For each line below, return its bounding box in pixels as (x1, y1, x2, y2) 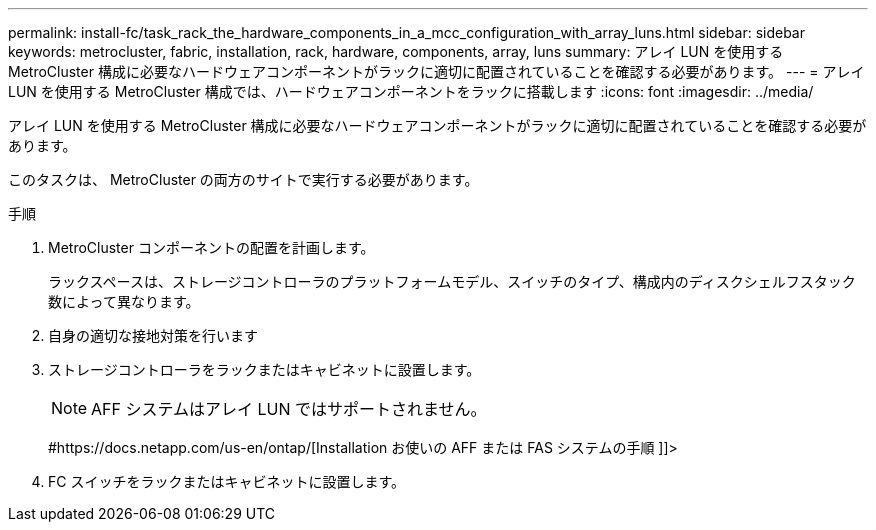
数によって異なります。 (48, 293, 200, 310)
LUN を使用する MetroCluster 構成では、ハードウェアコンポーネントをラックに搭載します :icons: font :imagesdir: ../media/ (8, 83, 814, 100)
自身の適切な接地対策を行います (48, 327, 258, 344)
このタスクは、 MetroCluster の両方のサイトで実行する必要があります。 (8, 171, 479, 188)
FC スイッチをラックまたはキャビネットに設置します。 (48, 473, 406, 490)
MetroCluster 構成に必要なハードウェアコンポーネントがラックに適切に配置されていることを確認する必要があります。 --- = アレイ (8, 63, 865, 80)
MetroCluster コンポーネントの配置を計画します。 (48, 239, 375, 256)
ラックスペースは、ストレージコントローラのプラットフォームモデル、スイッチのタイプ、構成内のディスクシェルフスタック (48, 273, 856, 290)
